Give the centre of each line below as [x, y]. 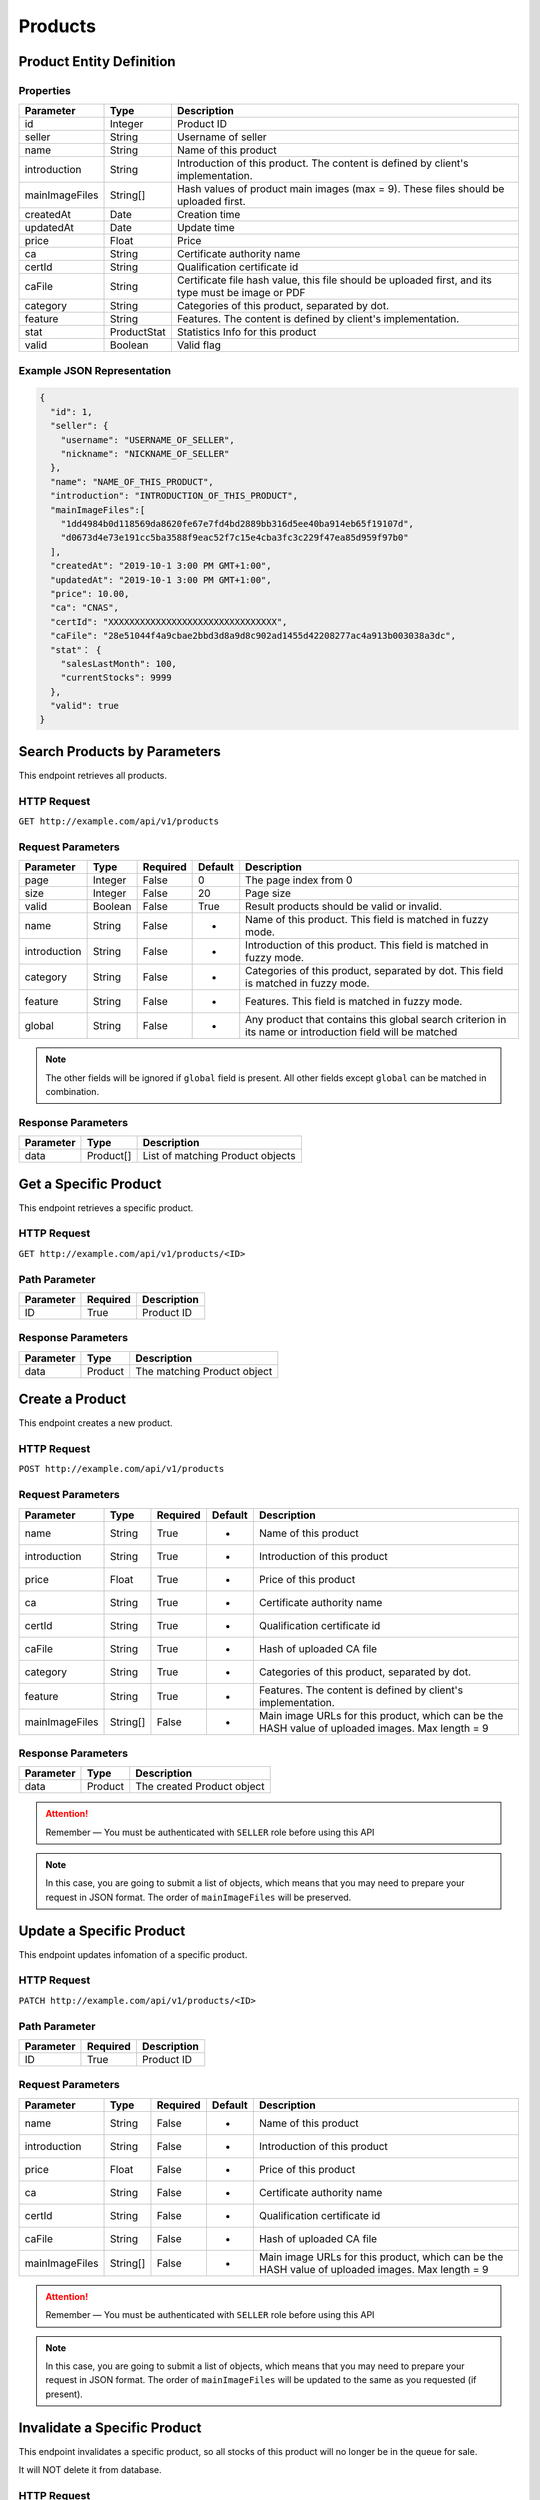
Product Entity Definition [97, 61]
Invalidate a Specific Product [110, 2427]
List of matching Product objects [219, 1156]
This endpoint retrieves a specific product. [106, 1207]
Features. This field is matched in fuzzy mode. [354, 1002]
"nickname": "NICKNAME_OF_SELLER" [145, 454]
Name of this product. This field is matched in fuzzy [367, 920]
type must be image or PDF [241, 293]
